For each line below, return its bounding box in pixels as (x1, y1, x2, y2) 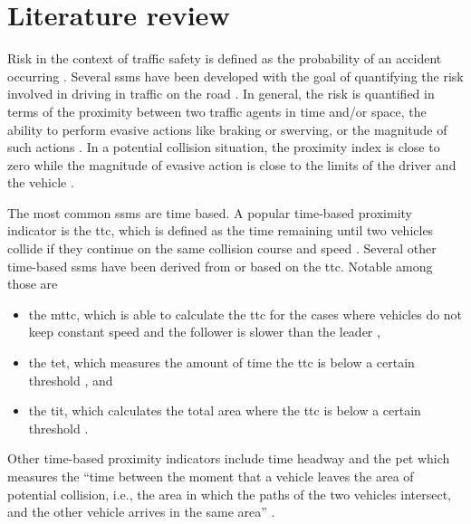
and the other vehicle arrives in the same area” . (7, 502, 275, 521)
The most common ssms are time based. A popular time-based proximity (7, 203, 412, 222)
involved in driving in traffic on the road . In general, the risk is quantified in (7, 84, 435, 103)
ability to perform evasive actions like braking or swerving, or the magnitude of (7, 119, 447, 138)
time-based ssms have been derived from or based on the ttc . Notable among (7, 256, 433, 275)
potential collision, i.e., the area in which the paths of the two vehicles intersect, (7, 484, 451, 503)
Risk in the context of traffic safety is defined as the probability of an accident (7, 49, 442, 68)
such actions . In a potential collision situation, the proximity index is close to (7, 138, 440, 157)
